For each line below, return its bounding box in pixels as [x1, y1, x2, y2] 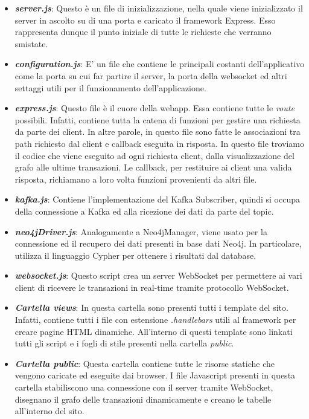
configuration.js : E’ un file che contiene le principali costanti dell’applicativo [14, 57, 305, 70]
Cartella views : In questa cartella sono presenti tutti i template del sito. [14, 301, 288, 314]
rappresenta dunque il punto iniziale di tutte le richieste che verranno [14, 25, 272, 38]
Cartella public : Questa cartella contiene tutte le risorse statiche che [14, 357, 275, 369]
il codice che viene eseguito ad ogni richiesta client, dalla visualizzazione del [14, 149, 295, 161]
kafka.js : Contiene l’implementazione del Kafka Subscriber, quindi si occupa [14, 193, 300, 206]
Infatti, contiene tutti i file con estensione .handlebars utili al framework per [14, 313, 296, 326]
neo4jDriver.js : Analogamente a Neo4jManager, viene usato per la [14, 225, 267, 238]
